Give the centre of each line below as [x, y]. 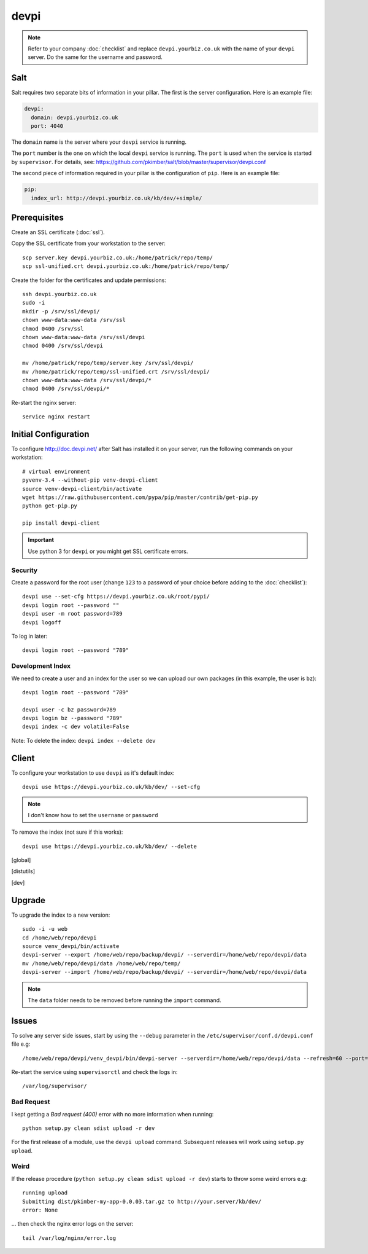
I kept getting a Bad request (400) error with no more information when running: [113, 1114]
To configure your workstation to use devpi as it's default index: [93, 773]
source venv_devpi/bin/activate [71, 946]
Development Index [41, 666]
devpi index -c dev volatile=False [76, 727]
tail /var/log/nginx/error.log [69, 1238]
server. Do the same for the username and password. [95, 57]
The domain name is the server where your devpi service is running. [99, 142]
